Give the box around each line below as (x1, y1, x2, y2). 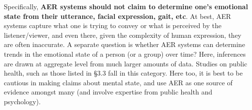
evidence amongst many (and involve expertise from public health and (4, 87, 212, 97)
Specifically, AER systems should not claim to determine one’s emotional (4, 1, 248, 11)
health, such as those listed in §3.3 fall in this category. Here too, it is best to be (4, 68, 243, 78)
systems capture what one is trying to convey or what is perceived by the (4, 20, 221, 31)
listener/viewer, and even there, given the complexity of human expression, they (4, 30, 241, 40)
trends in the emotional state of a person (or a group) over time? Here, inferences (4, 48, 246, 59)
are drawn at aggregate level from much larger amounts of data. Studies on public (4, 58, 248, 68)
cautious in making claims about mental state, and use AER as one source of (4, 77, 233, 87)
